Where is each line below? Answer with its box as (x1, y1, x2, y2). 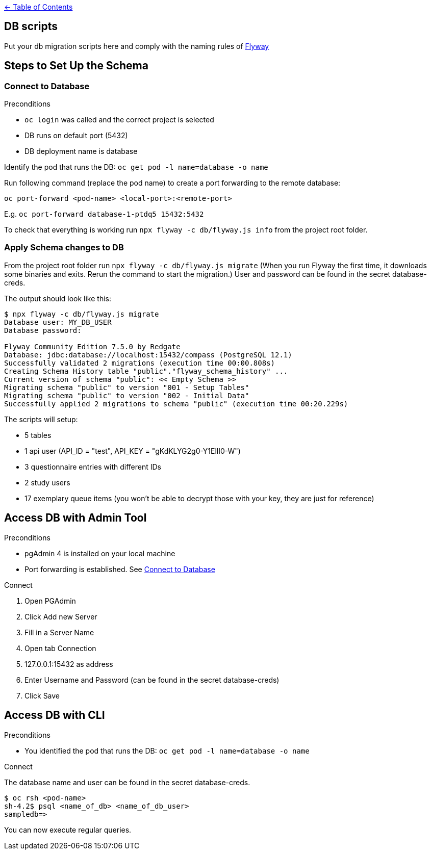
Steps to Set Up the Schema (4, 59, 148, 72)
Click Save (24, 691, 60, 700)
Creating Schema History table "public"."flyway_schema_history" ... (4, 367, 288, 375)
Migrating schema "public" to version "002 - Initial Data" (4, 391, 249, 400)
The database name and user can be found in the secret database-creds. (4, 778, 250, 787)
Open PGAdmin (24, 596, 76, 605)
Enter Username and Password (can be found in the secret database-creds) (24, 675, 280, 684)
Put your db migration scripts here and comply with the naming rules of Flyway (4, 41, 269, 50)
